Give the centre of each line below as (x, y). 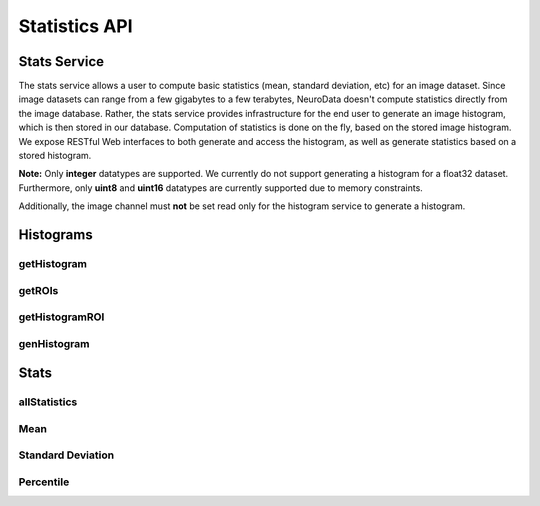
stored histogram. (55, 156)
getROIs (38, 290)
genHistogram (54, 343)
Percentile (44, 482)
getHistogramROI (61, 317)
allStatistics (48, 402)
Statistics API (76, 26)
